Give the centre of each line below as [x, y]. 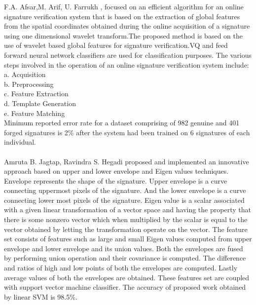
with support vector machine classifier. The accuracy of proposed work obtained [125, 287]
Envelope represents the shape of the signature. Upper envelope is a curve [116, 180]
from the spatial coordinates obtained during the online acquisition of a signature [127, 26]
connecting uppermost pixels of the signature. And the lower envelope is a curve [125, 190]
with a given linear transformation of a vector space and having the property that [128, 210]
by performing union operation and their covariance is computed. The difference [125, 258]
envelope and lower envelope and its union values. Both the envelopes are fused [124, 248]
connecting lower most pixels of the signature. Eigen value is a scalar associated [124, 200]
